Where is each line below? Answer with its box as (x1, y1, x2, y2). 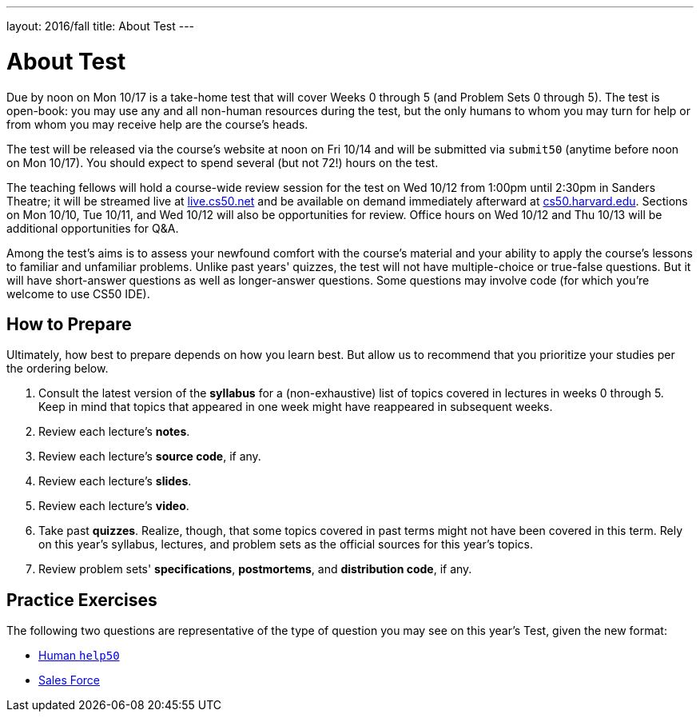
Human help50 (38, 648, 120, 663)
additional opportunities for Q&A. (6, 221, 179, 235)
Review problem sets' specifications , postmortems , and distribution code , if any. (38, 562, 472, 576)
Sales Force (38, 673, 101, 688)
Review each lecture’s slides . (38, 474, 192, 489)
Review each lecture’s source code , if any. (38, 449, 261, 464)
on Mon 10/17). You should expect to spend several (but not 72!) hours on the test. (6, 155, 439, 170)
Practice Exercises (6, 589, 157, 610)
